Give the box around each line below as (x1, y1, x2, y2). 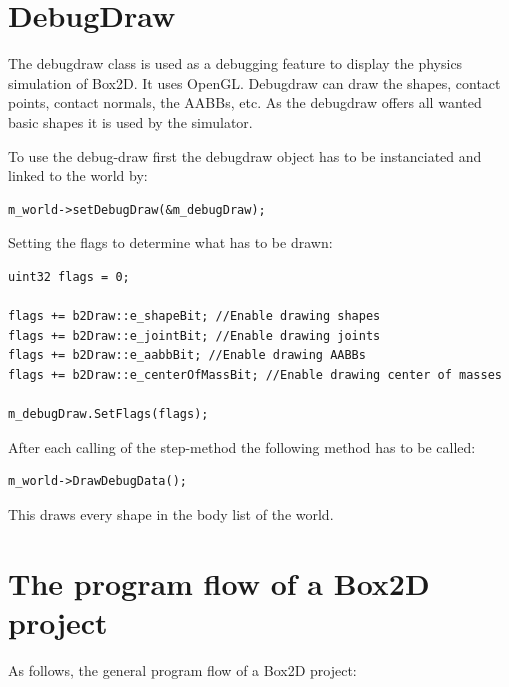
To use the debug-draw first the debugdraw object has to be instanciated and (8, 145, 482, 166)
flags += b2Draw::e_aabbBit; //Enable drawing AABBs (8, 348, 366, 363)
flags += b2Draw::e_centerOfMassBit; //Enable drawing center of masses (8, 367, 502, 382)
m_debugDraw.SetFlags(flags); (8, 407, 209, 422)
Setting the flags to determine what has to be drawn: (8, 232, 333, 253)
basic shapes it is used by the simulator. (8, 111, 253, 132)
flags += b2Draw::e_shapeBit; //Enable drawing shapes (8, 309, 381, 324)
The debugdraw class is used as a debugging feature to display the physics (8, 53, 463, 74)
